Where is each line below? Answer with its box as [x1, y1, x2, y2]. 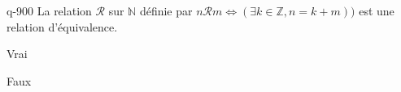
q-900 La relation [7, 2, 92, 19]
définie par [139, 2, 193, 19]
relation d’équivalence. [7, 18, 118, 35]
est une [359, 2, 394, 19]
